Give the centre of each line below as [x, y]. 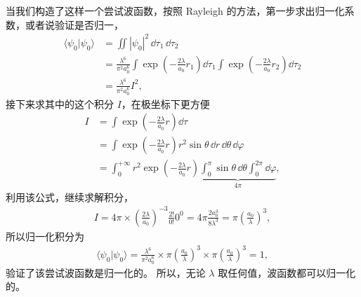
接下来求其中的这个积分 [60, 103]
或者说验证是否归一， [74, 24]
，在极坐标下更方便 [165, 103]
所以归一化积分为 [45, 236]
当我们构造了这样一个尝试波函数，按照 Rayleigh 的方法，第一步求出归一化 [175, 11]
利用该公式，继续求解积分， [70, 196]
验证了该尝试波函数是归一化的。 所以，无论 [106, 272]
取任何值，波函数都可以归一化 [287, 272]
